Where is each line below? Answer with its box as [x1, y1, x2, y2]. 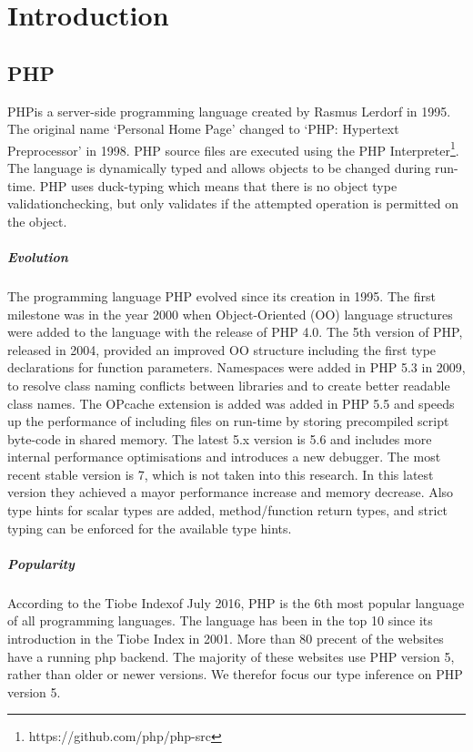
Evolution [7, 247, 68, 266]
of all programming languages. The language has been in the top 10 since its [7, 611, 433, 630]
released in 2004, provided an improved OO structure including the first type [7, 340, 437, 359]
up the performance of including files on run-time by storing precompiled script [7, 412, 449, 431]
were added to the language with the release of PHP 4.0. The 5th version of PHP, [7, 322, 463, 341]
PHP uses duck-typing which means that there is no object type [39, 176, 398, 195]
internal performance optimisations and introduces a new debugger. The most [7, 447, 441, 466]
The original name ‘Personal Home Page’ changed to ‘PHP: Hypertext [7, 119, 399, 138]
